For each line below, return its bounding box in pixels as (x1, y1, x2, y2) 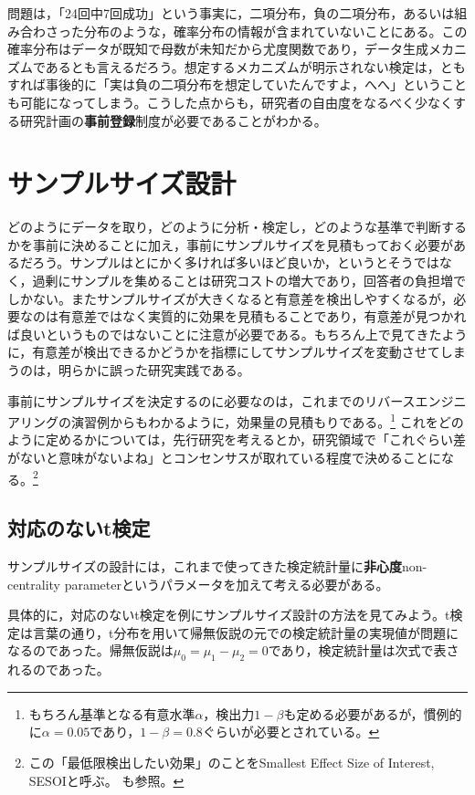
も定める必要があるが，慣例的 (283, 704, 462, 723)
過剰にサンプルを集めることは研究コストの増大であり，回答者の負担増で (32, 271, 467, 290)
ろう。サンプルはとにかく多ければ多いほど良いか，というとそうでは (32, 253, 439, 272)
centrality (7, 574, 60, 593)
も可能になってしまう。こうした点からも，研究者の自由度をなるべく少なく (7, 92, 453, 111)
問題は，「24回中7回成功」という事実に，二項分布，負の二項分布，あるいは (7, 4, 455, 22)
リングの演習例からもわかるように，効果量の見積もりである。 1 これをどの (19, 410, 464, 431)
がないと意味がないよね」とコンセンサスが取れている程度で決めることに (7, 448, 442, 467)
